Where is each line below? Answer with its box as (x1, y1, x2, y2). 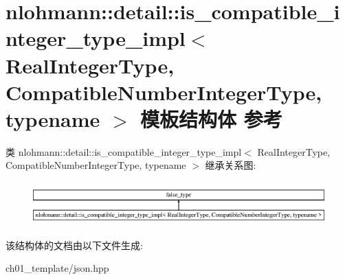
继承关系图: (205, 158, 256, 172)
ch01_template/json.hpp (5, 261, 109, 275)
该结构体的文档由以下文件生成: (5, 237, 143, 252)
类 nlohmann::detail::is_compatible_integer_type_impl (5, 144, 242, 159)
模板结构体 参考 (140, 104, 282, 132)
